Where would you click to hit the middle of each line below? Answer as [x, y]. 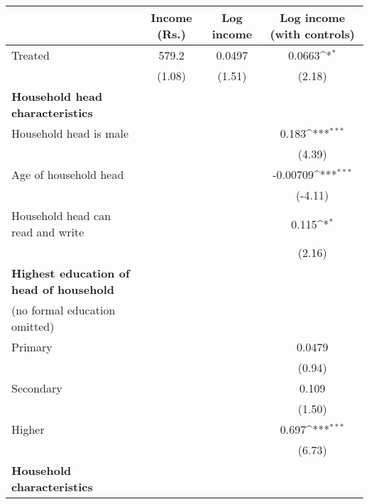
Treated [31, 55]
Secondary [37, 388]
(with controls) [312, 34]
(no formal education [64, 310]
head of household [63, 289]
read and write [48, 232]
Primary [32, 347]
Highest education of [71, 273]
